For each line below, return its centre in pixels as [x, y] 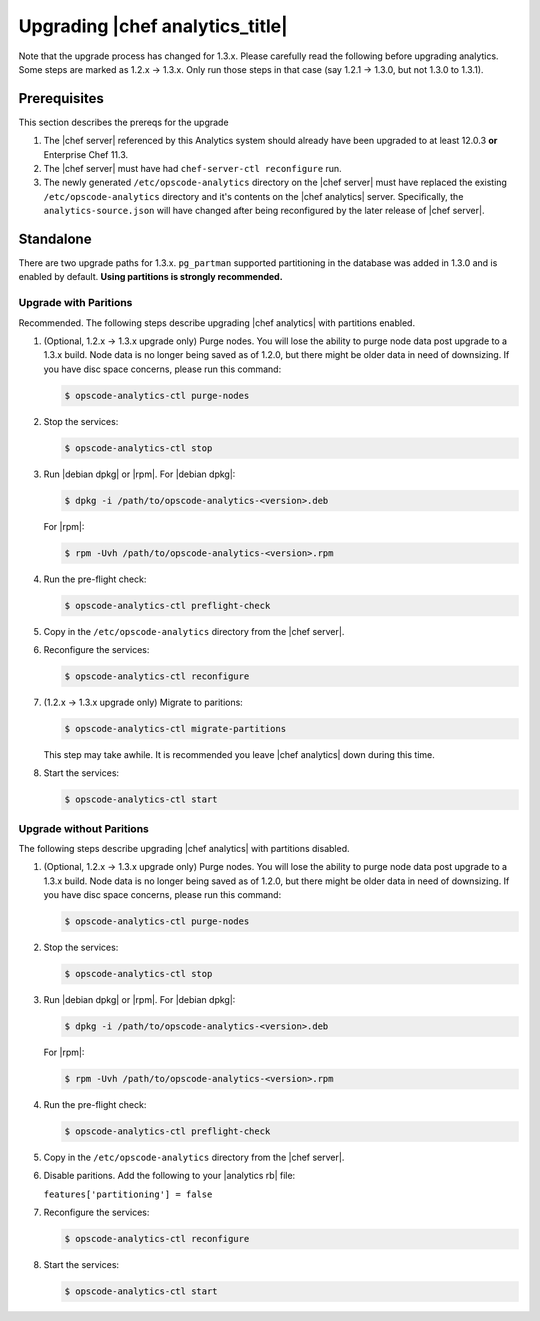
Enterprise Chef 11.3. [86, 154]
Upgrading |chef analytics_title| [153, 26]
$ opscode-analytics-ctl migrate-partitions [175, 728]
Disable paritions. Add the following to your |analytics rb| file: [169, 1176]
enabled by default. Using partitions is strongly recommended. [151, 277]
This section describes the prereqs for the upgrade [123, 122]
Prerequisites [61, 98]
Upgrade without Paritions [83, 828]
